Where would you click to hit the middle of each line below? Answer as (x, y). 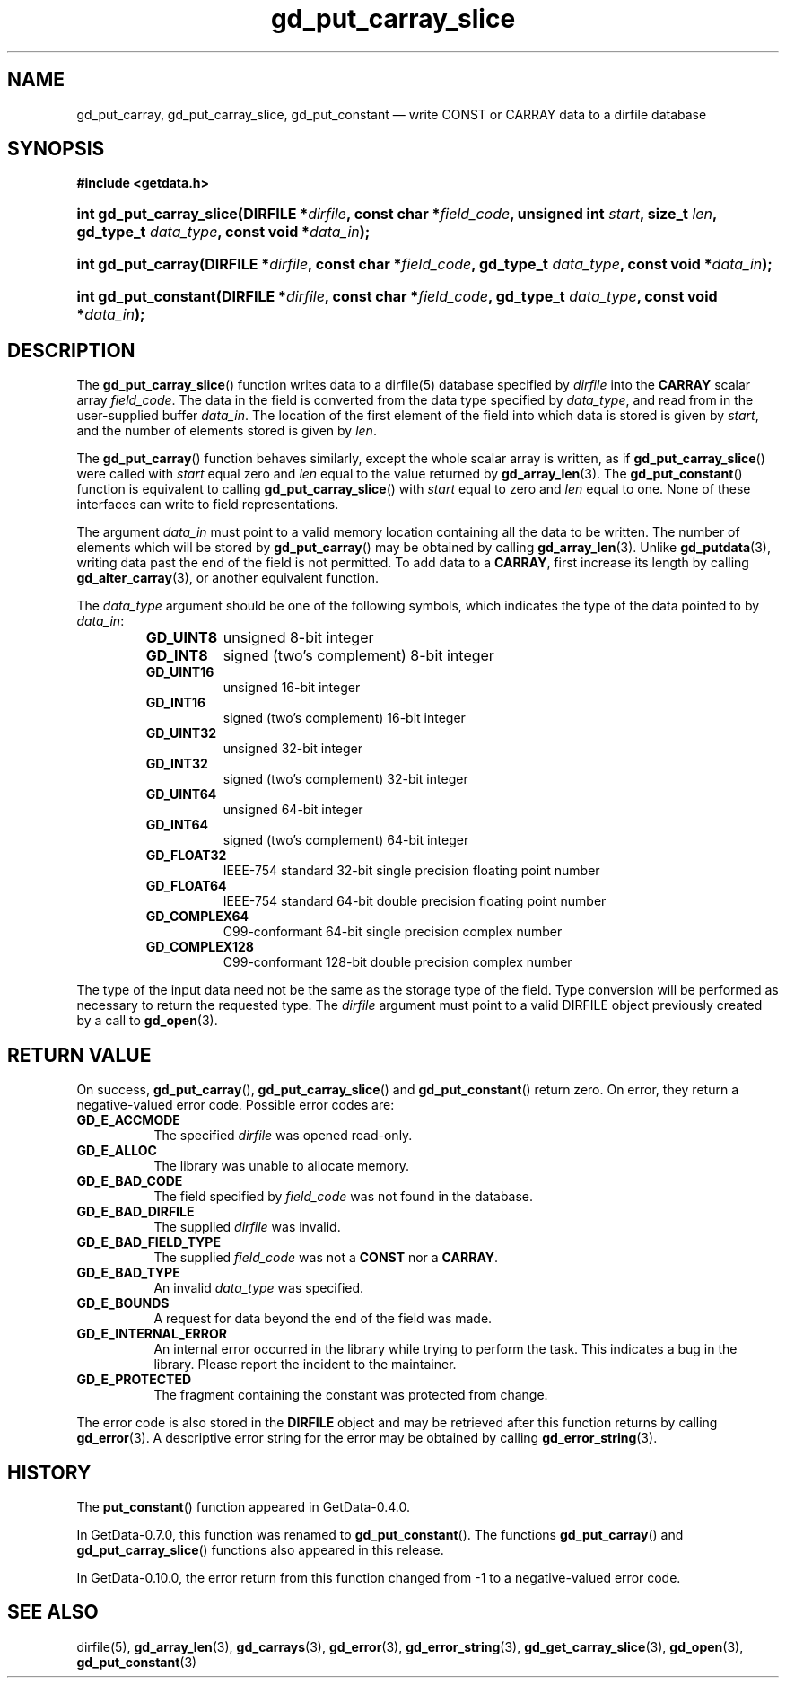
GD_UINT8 (182, 638)
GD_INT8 (177, 656)
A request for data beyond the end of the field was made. (323, 1319)
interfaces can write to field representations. (208, 505)
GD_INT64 (177, 825)
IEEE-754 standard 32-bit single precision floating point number (411, 871)
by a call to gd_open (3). (147, 1021)
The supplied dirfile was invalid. (247, 1227)
